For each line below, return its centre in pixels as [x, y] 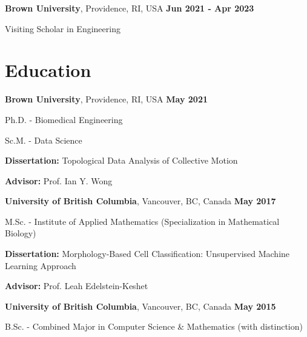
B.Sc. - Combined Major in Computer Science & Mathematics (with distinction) [154, 326]
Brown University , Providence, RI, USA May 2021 [106, 99]
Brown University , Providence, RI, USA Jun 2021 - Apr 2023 [130, 8]
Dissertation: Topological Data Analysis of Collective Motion [121, 160]
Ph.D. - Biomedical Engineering [64, 119]
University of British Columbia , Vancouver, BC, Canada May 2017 [140, 201]
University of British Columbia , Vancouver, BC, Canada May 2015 [140, 306]
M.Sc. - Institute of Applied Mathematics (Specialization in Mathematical [142, 221]
